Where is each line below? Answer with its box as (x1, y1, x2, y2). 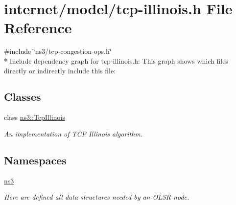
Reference (4, 18, 72, 38)
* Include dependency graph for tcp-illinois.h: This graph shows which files (4, 55, 228, 66)
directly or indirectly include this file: (4, 65, 116, 75)
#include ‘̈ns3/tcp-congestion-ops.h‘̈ (4, 46, 112, 56)
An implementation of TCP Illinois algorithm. (4, 128, 143, 138)
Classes (4, 89, 41, 104)
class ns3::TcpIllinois (4, 112, 65, 122)
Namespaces (4, 152, 67, 167)
